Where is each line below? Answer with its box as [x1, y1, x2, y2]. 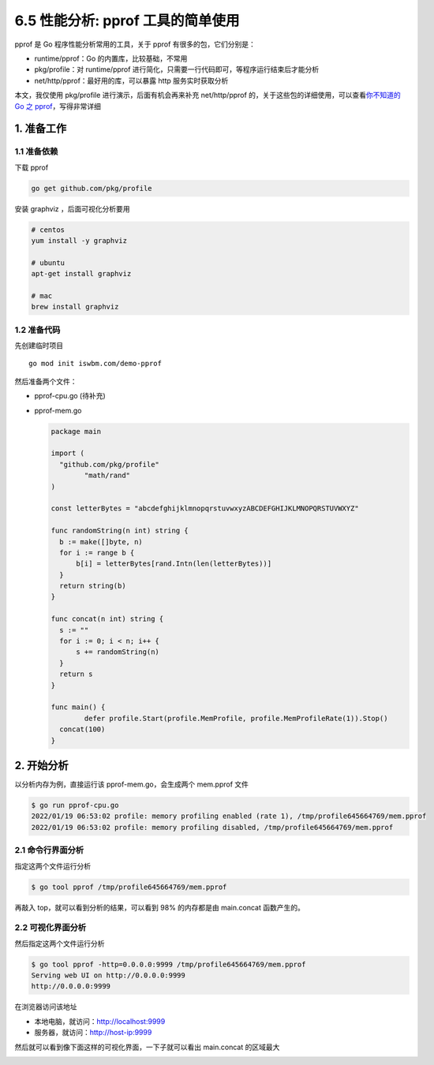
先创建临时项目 [14, 341, 63, 350]
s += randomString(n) [76, 648, 159, 656]
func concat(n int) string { [51, 615, 164, 623]
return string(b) [59, 581, 126, 591]
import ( [51, 449, 85, 458]
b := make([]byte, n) [59, 537, 144, 546]
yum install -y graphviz [31, 237, 128, 245]
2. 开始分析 [14, 758, 69, 772]
